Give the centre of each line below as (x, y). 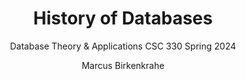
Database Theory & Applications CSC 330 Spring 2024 (123, 46)
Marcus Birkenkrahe (123, 65)
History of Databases (123, 18)
